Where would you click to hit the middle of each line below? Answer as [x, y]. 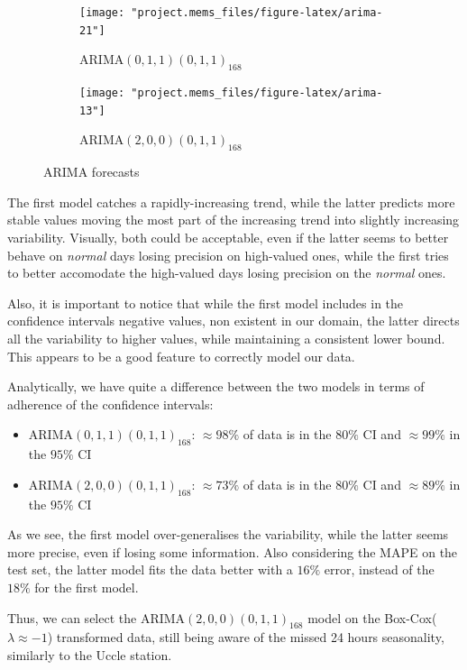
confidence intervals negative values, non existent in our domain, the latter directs [233, 321]
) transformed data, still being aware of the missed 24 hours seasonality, [246, 637]
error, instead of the [379, 569]
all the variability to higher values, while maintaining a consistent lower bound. [226, 338]
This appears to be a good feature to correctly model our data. [181, 356]
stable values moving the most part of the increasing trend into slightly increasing [233, 220]
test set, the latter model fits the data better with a [150, 569]
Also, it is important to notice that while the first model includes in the [206, 303]
